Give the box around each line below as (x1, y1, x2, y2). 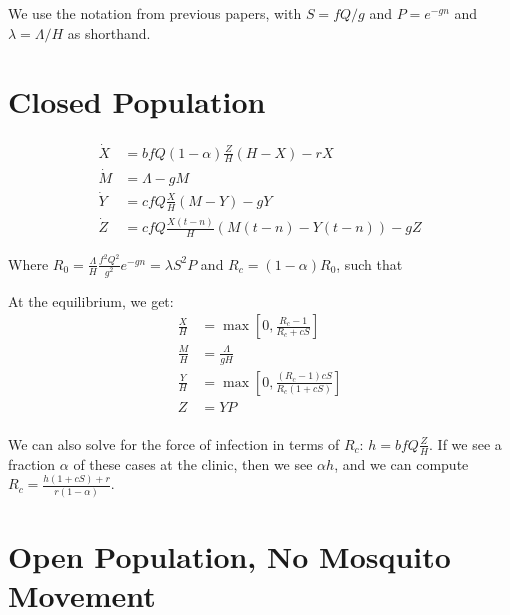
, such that (336, 253, 403, 274)
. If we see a (429, 433, 502, 454)
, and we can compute (334, 453, 469, 474)
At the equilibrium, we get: (8, 290, 174, 311)
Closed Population (8, 81, 266, 122)
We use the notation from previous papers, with (8, 3, 302, 23)
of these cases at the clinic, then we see (73, 453, 313, 474)
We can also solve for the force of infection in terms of (8, 433, 340, 454)
